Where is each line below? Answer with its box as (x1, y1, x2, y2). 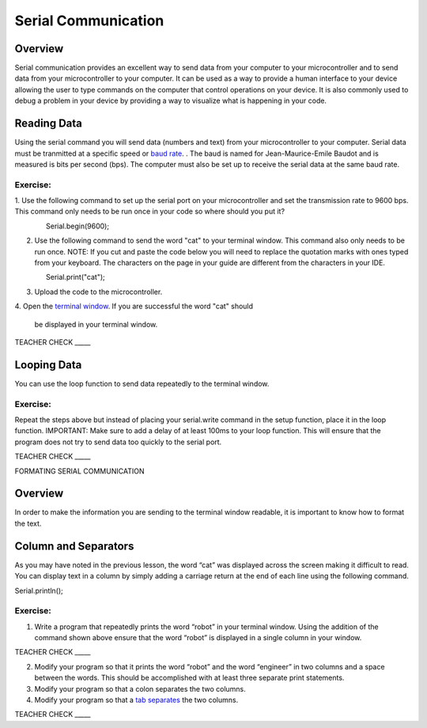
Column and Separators (14, 539, 134, 553)
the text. (14, 519, 42, 528)
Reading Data (14, 117, 83, 130)
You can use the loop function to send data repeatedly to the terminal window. (14, 379, 270, 388)
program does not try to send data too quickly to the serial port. (14, 437, 222, 447)
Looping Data (14, 358, 82, 372)
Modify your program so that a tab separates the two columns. (34, 696, 239, 705)
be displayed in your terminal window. (34, 319, 158, 329)
